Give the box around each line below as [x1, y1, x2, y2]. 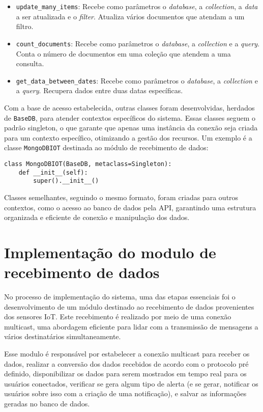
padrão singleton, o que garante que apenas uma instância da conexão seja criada [4, 122, 258, 133]
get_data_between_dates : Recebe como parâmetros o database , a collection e [16, 75, 258, 86]
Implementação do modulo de [4, 241, 216, 262]
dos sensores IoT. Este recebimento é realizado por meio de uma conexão [4, 311, 231, 322]
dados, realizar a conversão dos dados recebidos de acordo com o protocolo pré [4, 358, 249, 369]
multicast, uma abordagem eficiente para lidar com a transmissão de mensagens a [4, 321, 258, 332]
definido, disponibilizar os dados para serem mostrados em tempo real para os [4, 368, 247, 379]
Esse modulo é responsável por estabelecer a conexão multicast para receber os [4, 348, 250, 359]
